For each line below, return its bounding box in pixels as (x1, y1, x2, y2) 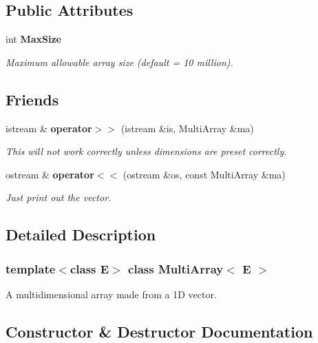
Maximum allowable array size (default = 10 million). (6, 54, 233, 69)
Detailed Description (6, 224, 156, 245)
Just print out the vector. (6, 190, 112, 205)
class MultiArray (128, 260, 224, 277)
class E (70, 260, 109, 277)
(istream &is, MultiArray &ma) (120, 121, 254, 135)
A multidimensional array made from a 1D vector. (6, 287, 217, 301)
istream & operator (6, 121, 92, 135)
